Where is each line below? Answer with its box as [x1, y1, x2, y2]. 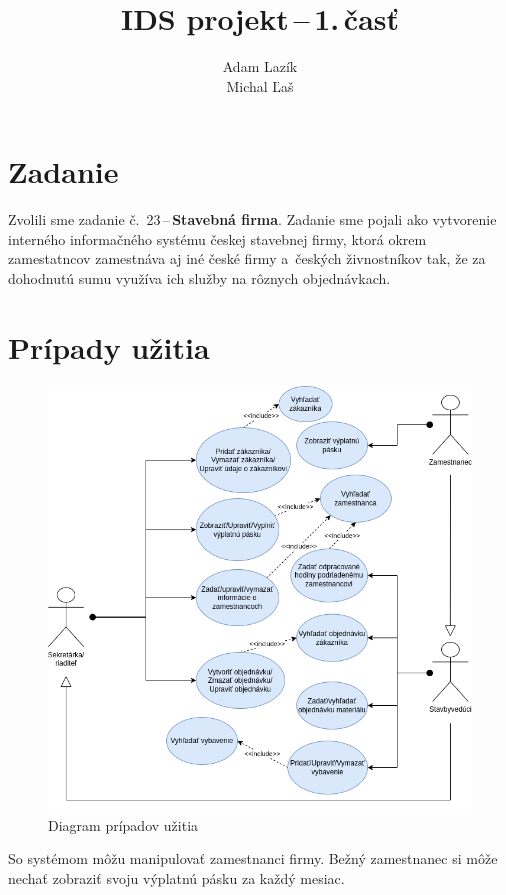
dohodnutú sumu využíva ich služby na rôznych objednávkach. [8, 268, 391, 289]
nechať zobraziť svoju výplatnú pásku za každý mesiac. [8, 867, 345, 888]
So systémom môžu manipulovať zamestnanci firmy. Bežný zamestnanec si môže [8, 848, 498, 869]
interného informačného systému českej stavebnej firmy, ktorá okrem [8, 228, 427, 249]
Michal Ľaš [226, 75, 294, 96]
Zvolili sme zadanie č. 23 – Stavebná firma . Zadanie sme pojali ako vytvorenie [8, 209, 497, 230]
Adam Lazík [222, 56, 298, 77]
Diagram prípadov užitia [48, 814, 199, 835]
